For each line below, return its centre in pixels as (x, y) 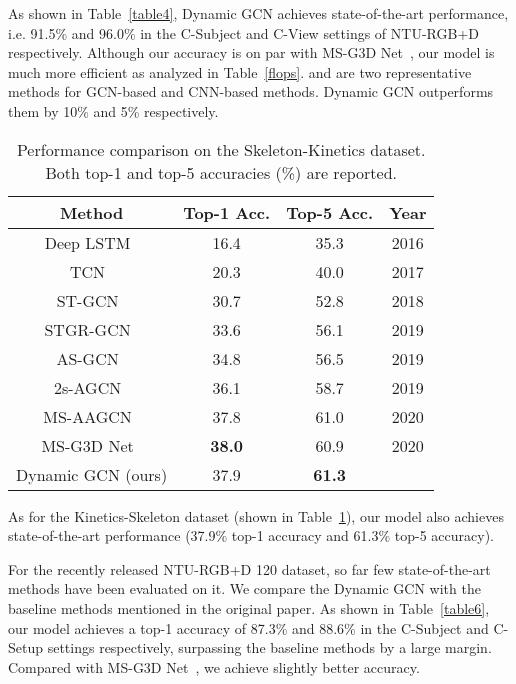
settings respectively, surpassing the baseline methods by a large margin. (269, 647)
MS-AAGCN (87, 416)
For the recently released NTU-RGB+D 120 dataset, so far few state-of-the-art (249, 568)
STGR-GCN (87, 329)
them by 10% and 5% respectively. (113, 110)
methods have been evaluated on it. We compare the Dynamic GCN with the (244, 588)
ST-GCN (87, 300)
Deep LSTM (87, 242)
